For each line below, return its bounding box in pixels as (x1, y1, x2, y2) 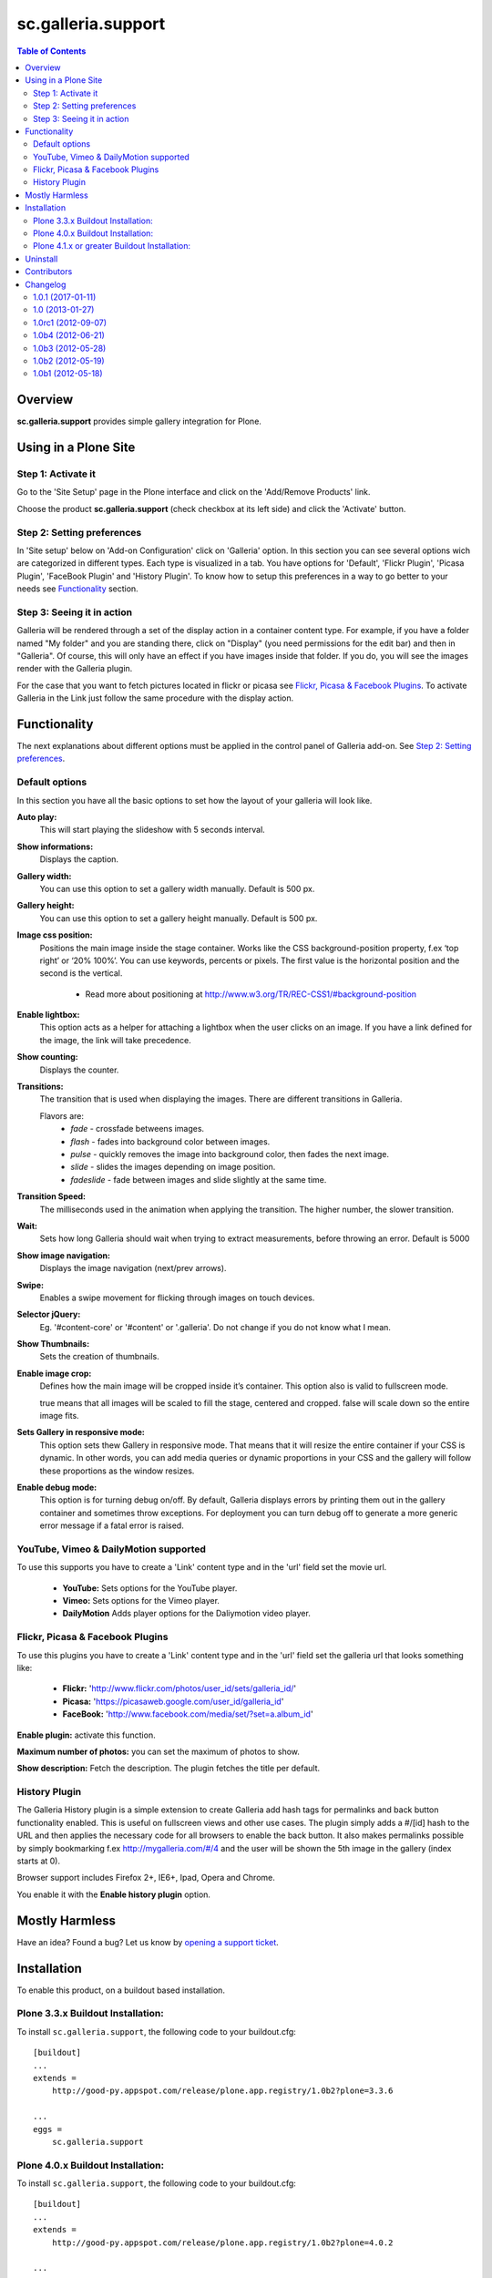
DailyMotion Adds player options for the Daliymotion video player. (62, 1608, 312, 1619)
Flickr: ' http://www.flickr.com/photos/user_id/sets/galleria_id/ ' (62, 1683, 296, 1694)
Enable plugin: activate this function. (16, 1729, 156, 1740)
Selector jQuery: (16, 1308, 81, 1320)
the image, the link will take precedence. (39, 1034, 191, 1045)
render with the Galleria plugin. (16, 663, 133, 674)
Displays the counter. (39, 1064, 119, 1075)
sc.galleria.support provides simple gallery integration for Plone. (16, 416, 261, 427)
